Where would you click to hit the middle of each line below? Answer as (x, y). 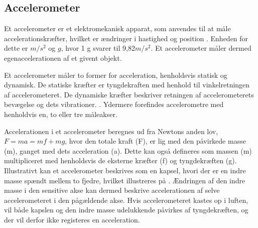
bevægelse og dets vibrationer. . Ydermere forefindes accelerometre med (114, 104)
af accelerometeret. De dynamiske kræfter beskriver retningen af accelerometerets (129, 94)
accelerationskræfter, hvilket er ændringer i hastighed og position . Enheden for (126, 38)
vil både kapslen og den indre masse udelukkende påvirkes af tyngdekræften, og (126, 210)
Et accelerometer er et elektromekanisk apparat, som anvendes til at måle (117, 28)
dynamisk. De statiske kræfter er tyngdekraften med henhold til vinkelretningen (127, 85)
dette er (16, 48)
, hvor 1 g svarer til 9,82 (98, 48)
